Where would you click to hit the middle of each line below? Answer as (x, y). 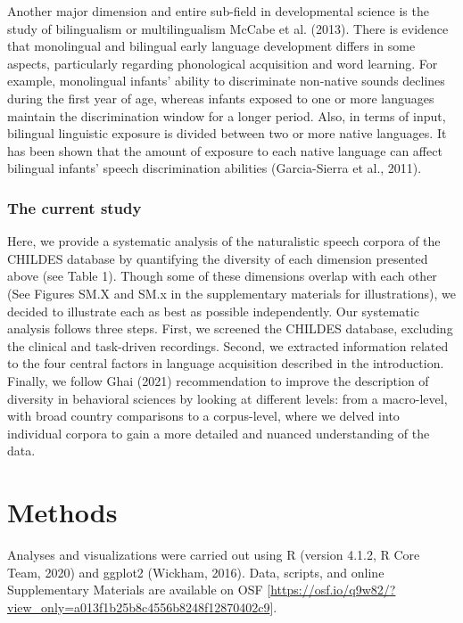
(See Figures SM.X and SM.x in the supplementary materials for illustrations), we (231, 293)
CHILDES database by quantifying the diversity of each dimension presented (218, 258)
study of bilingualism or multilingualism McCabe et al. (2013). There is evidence (228, 28)
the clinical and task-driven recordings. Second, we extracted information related (228, 345)
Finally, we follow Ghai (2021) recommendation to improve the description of (218, 380)
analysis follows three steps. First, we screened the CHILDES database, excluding (230, 328)
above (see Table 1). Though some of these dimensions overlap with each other (222, 276)
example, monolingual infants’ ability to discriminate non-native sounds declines (226, 81)
